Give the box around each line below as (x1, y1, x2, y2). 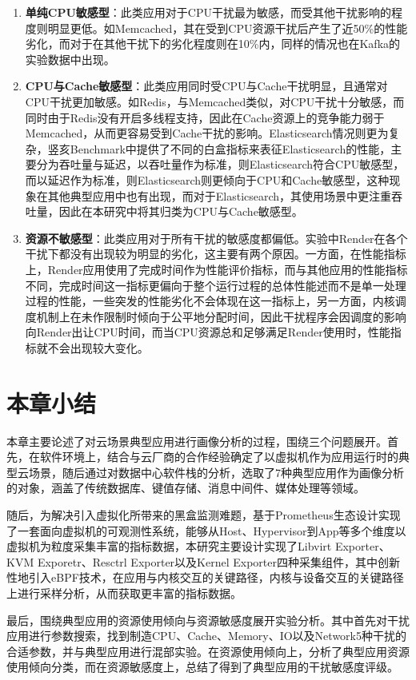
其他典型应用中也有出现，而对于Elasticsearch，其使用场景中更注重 (47, 187, 392, 204)
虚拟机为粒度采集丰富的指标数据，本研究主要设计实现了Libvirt (6, 538, 332, 555)
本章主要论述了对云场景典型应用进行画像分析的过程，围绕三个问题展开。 (6, 432, 387, 449)
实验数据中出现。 (25, 50, 115, 67)
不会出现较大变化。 (47, 339, 149, 356)
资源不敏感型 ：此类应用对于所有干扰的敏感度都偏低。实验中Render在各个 (25, 229, 408, 246)
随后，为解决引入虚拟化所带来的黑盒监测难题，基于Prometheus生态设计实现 (6, 506, 401, 523)
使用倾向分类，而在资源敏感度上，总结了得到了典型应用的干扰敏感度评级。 (6, 658, 398, 675)
